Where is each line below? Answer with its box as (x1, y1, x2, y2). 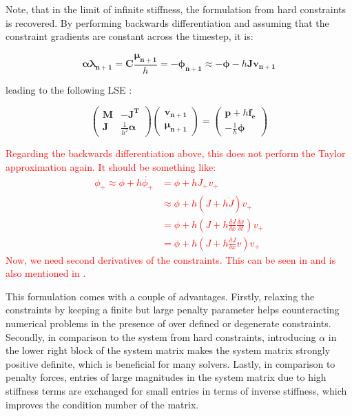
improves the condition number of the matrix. (6, 397, 199, 411)
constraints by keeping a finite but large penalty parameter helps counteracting (6, 302, 340, 317)
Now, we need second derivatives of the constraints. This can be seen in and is (6, 252, 336, 267)
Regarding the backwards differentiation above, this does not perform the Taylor (6, 146, 346, 160)
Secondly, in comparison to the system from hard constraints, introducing (6, 329, 316, 344)
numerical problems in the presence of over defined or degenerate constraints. (6, 315, 331, 330)
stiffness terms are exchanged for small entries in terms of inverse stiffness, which (6, 383, 347, 397)
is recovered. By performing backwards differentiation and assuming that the (6, 15, 329, 30)
